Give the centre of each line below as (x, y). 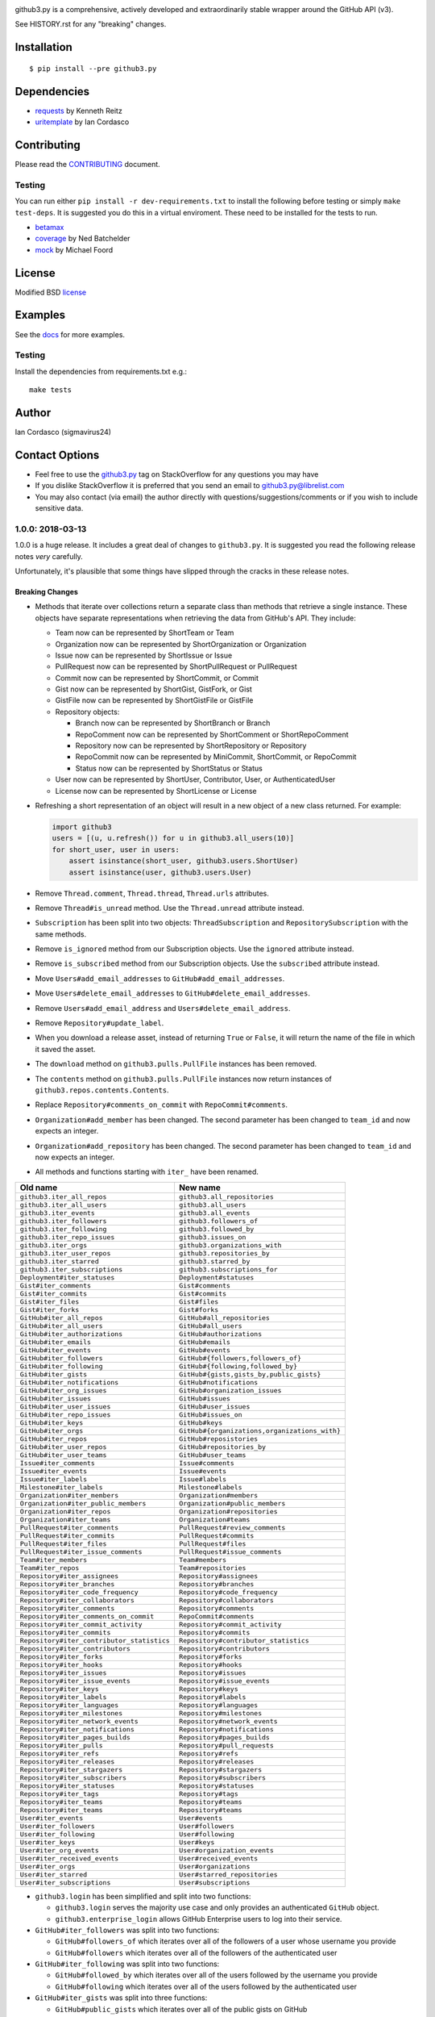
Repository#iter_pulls (62, 1746)
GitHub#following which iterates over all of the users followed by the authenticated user (206, 1986)
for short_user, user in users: (116, 850)
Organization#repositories (228, 1512)
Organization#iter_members (69, 1495)
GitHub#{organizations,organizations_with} (260, 1431)
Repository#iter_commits (65, 1633)
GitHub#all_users (210, 1326)
